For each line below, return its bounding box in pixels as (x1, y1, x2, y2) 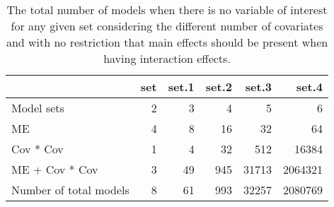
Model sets (11, 100, 64, 116)
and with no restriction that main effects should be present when (6, 34, 328, 50)
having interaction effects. (103, 50, 231, 66)
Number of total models (11, 182, 129, 198)
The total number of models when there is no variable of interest (6, 1, 328, 18)
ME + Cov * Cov (11, 161, 98, 177)
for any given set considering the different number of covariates (11, 18, 323, 34)
